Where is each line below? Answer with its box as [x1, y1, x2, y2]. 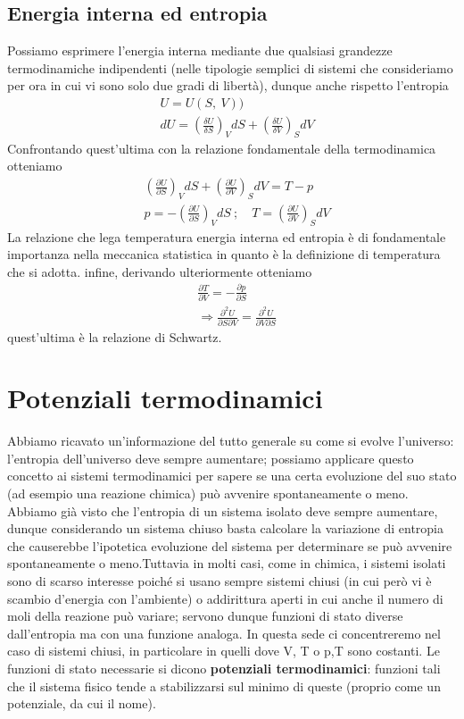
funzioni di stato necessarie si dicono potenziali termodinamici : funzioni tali [7, 658, 441, 677]
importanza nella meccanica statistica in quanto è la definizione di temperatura [7, 245, 441, 263]
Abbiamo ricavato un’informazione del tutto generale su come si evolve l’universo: [7, 431, 454, 450]
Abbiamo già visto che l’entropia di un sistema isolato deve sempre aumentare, [7, 501, 438, 520]
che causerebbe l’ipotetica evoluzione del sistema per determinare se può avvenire [7, 536, 452, 555]
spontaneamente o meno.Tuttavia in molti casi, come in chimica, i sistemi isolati [7, 554, 446, 573]
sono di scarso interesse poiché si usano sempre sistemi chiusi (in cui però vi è [7, 572, 432, 590]
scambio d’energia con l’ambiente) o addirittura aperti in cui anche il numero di [7, 589, 443, 607]
